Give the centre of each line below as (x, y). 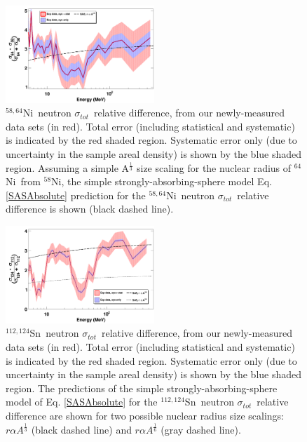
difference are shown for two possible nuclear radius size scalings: (145, 415)
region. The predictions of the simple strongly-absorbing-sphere (142, 388)
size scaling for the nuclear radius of (214, 167)
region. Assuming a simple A (68, 167)
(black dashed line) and (81, 429)
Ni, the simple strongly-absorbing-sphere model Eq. (162, 181)
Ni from (23, 181)
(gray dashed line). (201, 429)
